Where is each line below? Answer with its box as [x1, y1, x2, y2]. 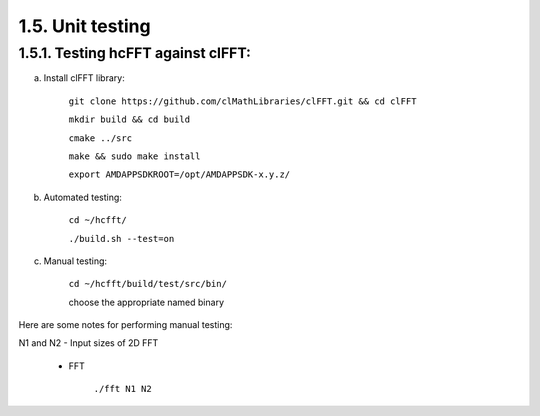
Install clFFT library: [43, 72, 125, 84]
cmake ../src [68, 132, 133, 144]
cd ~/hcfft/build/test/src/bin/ [68, 278, 227, 290]
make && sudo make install [68, 150, 201, 162]
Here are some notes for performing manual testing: [18, 319, 233, 331]
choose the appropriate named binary [68, 296, 225, 308]
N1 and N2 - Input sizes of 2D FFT [18, 337, 159, 349]
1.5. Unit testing [18, 15, 151, 37]
